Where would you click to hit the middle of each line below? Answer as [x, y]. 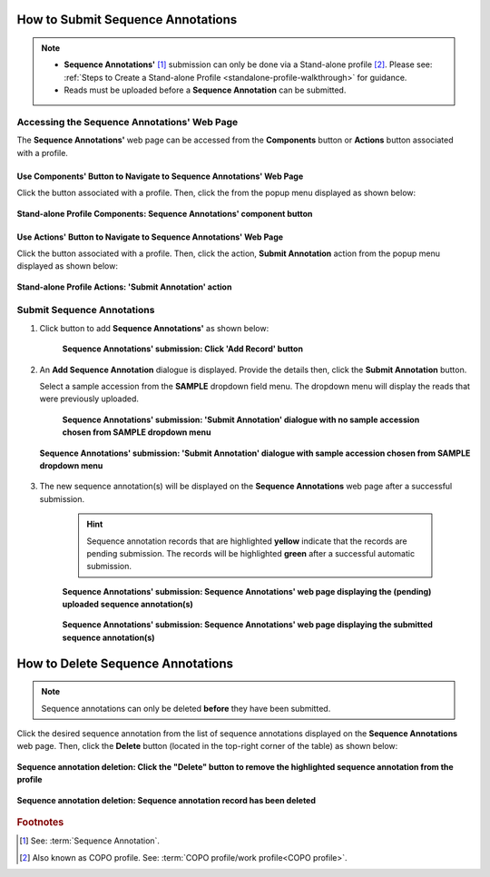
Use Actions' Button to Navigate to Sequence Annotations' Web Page [150, 237]
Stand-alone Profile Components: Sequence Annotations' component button [165, 213]
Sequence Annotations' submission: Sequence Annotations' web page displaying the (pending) [247, 591]
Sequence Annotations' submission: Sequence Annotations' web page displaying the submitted [247, 625]
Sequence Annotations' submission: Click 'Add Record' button [183, 349]
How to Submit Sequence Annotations [127, 20]
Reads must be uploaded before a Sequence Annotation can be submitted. [205, 90]
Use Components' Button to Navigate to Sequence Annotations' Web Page [160, 176]
